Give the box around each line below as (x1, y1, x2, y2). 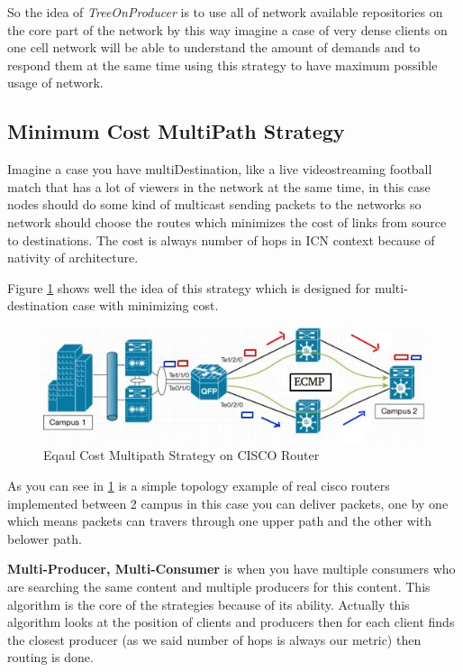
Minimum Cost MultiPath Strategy (7, 117, 345, 145)
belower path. (7, 529, 82, 548)
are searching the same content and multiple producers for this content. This (7, 577, 431, 595)
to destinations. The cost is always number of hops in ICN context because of (7, 230, 435, 249)
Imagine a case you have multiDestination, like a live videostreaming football (7, 160, 432, 179)
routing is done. (7, 648, 94, 667)
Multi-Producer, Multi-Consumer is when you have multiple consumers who (7, 559, 456, 578)
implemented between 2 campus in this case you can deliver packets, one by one (7, 493, 449, 512)
